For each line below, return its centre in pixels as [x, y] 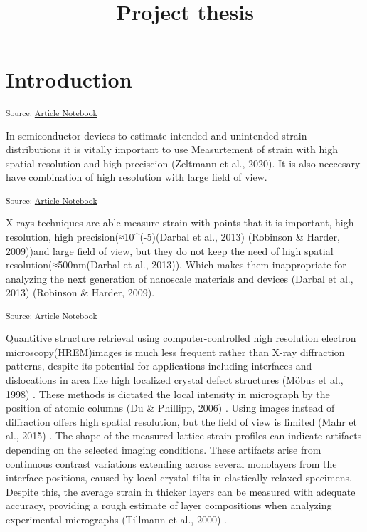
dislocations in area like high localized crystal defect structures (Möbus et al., [175, 380]
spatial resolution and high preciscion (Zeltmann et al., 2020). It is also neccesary [183, 163]
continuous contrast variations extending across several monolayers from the [171, 463]
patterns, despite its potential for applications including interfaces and [159, 366]
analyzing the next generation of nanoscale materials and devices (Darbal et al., [180, 278]
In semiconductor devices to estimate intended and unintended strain [156, 135]
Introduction [69, 79]
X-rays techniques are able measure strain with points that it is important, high [180, 223]
